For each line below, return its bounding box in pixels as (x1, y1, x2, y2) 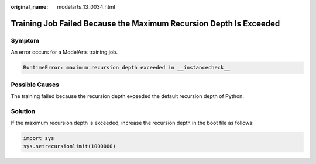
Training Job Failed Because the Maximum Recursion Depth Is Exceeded (11, 18, 280, 29)
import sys (23, 135, 54, 141)
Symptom (11, 36, 39, 44)
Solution (11, 107, 36, 115)
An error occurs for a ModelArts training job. (11, 48, 118, 55)
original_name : (11, 4, 49, 10)
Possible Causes (11, 81, 60, 89)
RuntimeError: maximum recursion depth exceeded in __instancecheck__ (23, 64, 231, 71)
